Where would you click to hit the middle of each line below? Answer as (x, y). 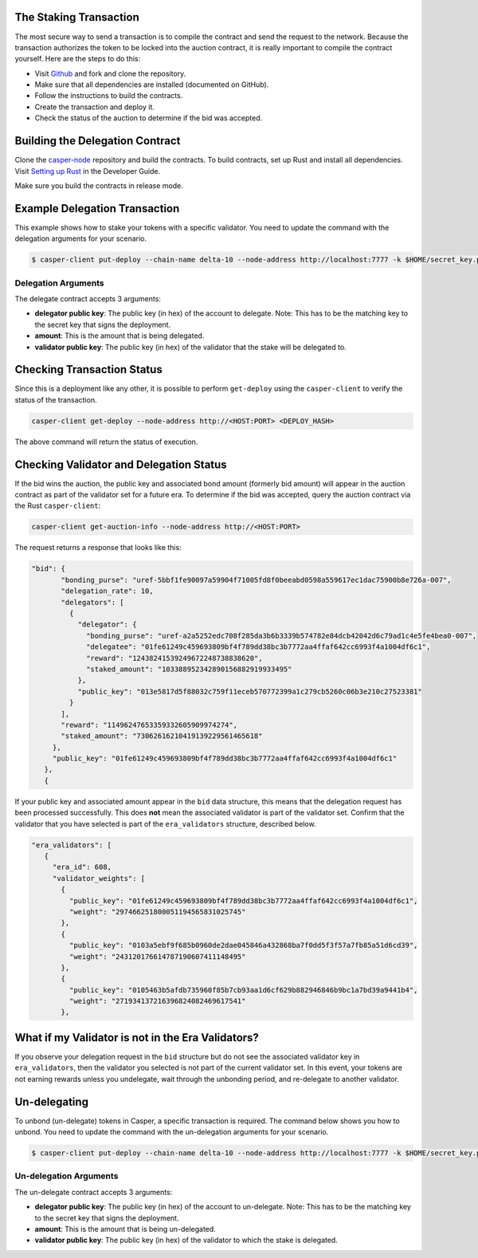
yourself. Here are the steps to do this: (78, 59)
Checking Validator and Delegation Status (121, 464)
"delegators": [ (93, 602)
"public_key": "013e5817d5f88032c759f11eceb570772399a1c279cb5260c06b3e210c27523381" (250, 691)
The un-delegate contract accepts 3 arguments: (94, 1192)
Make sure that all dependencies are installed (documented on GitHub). (152, 85)
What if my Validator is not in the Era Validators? (137, 1038)
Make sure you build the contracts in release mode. (99, 185)
